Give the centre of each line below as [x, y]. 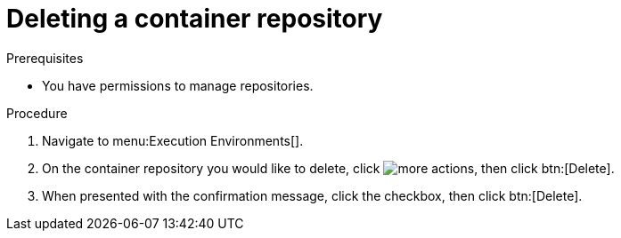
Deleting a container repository [195, 19]
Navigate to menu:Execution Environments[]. [173, 140]
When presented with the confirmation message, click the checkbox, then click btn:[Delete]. [312, 195]
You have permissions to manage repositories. [178, 85]
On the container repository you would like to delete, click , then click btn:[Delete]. [328, 168]
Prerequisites [45, 58]
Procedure [37, 113]
